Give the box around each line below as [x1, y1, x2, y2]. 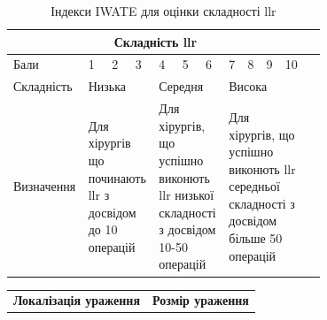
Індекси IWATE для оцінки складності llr [51, 2, 276, 19]
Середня [159, 77, 204, 95]
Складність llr [113, 32, 198, 50]
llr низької [159, 186, 214, 204]
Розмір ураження [152, 291, 249, 309]
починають [88, 168, 146, 187]
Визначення [13, 177, 76, 195]
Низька [88, 77, 127, 95]
